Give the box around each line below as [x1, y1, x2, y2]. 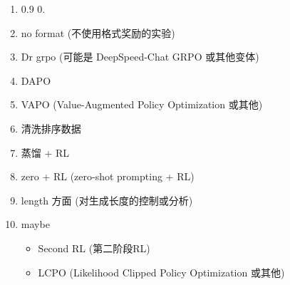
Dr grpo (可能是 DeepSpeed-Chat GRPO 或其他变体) [21, 49, 259, 64]
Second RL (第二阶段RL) [38, 240, 150, 255]
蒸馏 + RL [21, 145, 70, 160]
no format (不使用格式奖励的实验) [21, 25, 175, 40]
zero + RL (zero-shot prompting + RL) [21, 169, 195, 184]
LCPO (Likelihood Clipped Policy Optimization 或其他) [38, 264, 285, 279]
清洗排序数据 [21, 120, 81, 135]
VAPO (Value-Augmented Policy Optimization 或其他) [21, 97, 263, 112]
